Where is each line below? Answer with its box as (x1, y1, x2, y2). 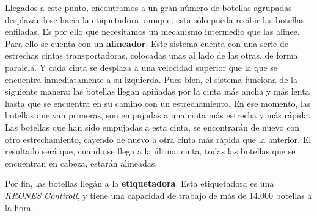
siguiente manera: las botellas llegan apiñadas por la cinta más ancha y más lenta (5, 85, 310, 98)
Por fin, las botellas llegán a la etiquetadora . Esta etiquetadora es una (5, 177, 274, 190)
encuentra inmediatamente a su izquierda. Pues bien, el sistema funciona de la (5, 73, 297, 85)
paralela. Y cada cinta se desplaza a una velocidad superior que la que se (5, 60, 278, 73)
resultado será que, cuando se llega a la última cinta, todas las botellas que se (5, 145, 296, 157)
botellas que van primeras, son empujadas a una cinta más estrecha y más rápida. (5, 109, 311, 121)
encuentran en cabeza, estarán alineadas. (5, 156, 158, 169)
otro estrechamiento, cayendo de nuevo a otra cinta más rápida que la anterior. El (5, 132, 312, 145)
